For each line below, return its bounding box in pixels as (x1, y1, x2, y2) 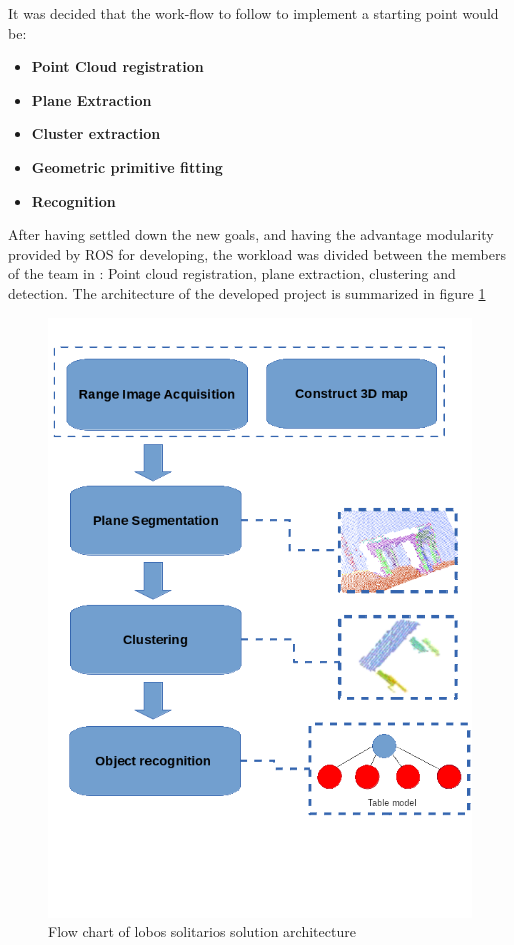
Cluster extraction (31, 123, 161, 144)
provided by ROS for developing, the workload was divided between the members (8, 243, 506, 264)
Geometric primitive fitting (31, 156, 223, 177)
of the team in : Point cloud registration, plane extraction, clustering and (8, 263, 456, 284)
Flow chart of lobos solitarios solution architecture (48, 921, 356, 942)
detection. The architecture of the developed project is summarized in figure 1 (8, 282, 486, 303)
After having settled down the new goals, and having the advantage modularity (8, 224, 494, 245)
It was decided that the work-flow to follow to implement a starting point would (8, 3, 499, 23)
